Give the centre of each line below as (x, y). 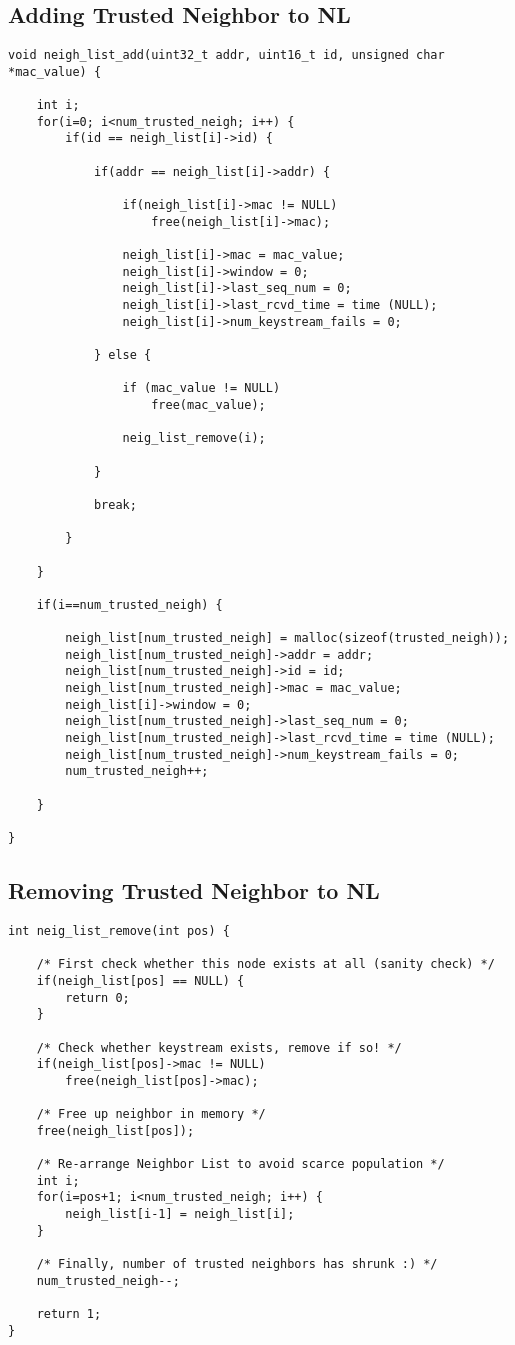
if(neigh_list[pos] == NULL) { (140, 980)
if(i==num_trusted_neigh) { (129, 604)
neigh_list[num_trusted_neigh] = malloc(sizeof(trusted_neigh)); (287, 638)
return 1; (69, 1314)
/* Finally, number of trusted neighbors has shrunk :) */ (237, 1264)
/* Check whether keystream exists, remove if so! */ (219, 1047)
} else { (122, 355)
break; (115, 504)
